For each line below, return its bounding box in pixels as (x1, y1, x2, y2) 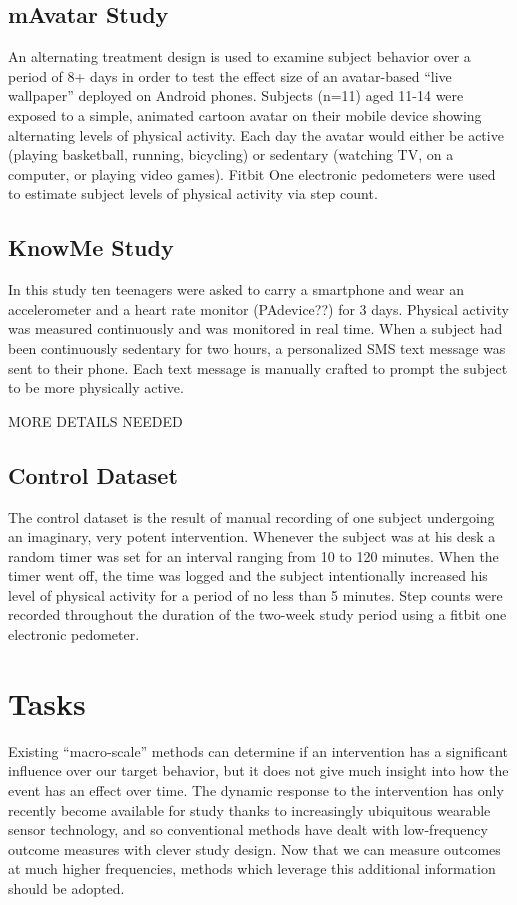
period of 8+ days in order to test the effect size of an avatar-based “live (8, 65, 452, 86)
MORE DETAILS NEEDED (8, 410, 183, 431)
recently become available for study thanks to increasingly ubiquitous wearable (8, 799, 491, 820)
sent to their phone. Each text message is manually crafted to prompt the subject (8, 357, 508, 378)
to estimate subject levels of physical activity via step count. (8, 183, 378, 204)
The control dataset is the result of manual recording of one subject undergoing (8, 506, 495, 527)
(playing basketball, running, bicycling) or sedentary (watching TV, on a (8, 144, 454, 165)
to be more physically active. (8, 377, 184, 398)
